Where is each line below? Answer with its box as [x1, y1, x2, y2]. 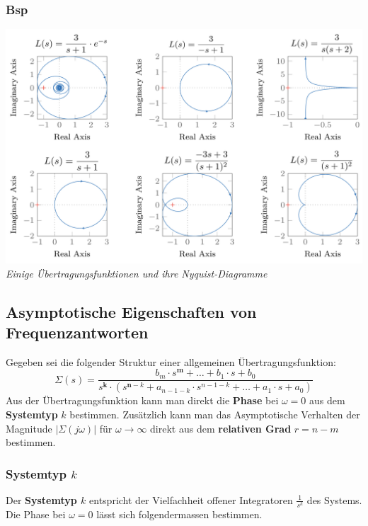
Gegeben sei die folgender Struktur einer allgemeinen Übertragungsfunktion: [6, 354, 336, 369]
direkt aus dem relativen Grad [150, 421, 292, 435]
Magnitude [6, 421, 52, 435]
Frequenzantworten [6, 321, 149, 343]
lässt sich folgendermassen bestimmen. [96, 507, 263, 522]
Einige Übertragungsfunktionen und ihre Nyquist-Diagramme [6, 265, 268, 280]
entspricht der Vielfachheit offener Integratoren [89, 492, 293, 507]
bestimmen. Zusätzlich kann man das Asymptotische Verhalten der [69, 406, 360, 421]
